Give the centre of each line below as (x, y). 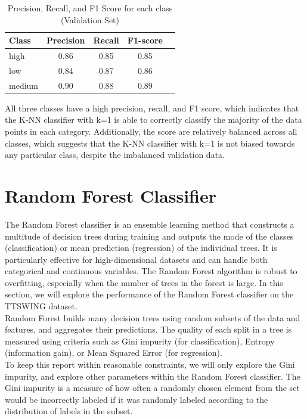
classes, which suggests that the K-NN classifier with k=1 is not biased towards (150, 143)
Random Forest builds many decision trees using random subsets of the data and (153, 317)
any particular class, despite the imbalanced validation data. (115, 155)
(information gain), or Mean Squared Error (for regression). (114, 353)
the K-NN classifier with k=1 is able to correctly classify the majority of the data (153, 120)
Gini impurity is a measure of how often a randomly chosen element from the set (152, 388)
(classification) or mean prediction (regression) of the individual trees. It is (141, 248)
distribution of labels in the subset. (69, 411)
